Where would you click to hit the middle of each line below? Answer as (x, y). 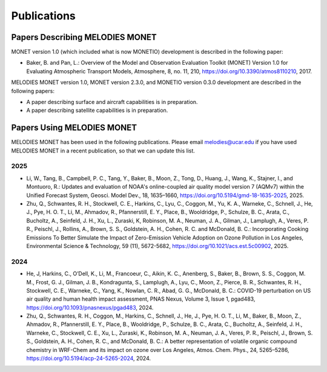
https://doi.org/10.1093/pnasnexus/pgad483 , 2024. (90, 307)
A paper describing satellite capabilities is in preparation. (97, 110)
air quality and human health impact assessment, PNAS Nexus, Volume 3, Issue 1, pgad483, (141, 299)
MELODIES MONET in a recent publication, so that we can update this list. (103, 151)
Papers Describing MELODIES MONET (84, 37)
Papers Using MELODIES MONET (74, 128)
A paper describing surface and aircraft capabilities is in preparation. (112, 102)
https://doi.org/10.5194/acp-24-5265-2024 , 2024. (89, 358)
